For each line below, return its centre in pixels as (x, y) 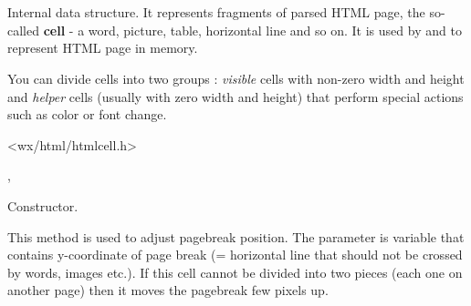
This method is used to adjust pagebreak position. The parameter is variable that (236, 236)
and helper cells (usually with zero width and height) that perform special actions (235, 96)
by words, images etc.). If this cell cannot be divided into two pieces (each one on (235, 272)
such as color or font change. (87, 114)
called (23, 30)
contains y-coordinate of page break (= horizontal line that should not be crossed (235, 255)
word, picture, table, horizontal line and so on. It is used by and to (275, 30)
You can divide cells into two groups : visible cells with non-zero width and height (236, 78)
